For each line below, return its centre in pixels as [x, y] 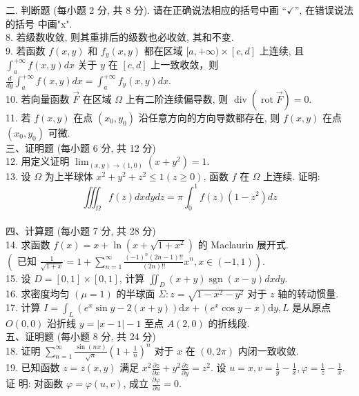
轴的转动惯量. [308, 294]
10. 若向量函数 [38, 98]
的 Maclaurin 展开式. [243, 244]
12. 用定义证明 [38, 161]
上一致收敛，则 [185, 65]
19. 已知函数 [33, 367]
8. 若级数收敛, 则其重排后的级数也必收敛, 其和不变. [120, 37]
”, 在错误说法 [324, 10]
